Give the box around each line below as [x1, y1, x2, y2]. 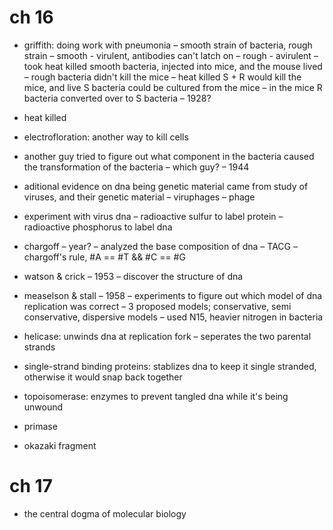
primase [23, 420, 58, 432]
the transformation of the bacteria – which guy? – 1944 [23, 161, 250, 173]
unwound [23, 401, 64, 413]
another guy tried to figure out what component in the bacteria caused [23, 150, 315, 162]
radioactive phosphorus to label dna [23, 221, 173, 233]
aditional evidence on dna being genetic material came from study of [23, 180, 309, 192]
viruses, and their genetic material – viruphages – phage [23, 191, 256, 203]
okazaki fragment [23, 439, 97, 451]
